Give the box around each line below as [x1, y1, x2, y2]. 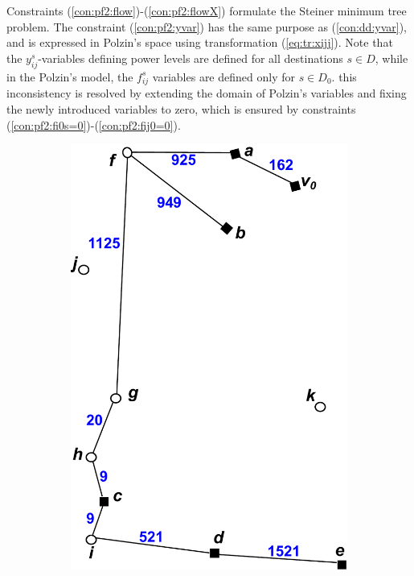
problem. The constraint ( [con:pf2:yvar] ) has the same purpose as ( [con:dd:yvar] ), [6, 18, 408, 35]
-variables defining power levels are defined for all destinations [38, 49, 343, 66]
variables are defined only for [152, 68, 295, 85]
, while [375, 49, 408, 66]
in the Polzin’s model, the [6, 68, 133, 85]
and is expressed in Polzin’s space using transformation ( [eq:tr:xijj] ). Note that [6, 34, 393, 51]
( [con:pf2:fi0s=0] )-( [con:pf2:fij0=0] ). [6, 116, 181, 133]
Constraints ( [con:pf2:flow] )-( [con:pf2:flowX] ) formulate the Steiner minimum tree [6, 2, 407, 19]
